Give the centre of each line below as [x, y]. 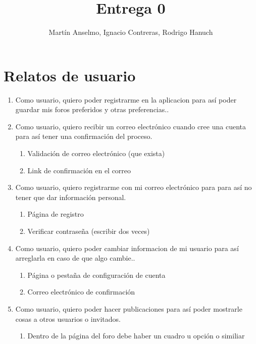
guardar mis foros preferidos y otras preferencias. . [92, 109]
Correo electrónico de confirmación [81, 292]
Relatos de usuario [70, 75]
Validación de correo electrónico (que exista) [96, 153]
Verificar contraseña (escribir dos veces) [89, 231]
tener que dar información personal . [71, 197]
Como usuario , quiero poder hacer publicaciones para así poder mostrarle [129, 308]
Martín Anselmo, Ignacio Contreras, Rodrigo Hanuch [131, 32]
